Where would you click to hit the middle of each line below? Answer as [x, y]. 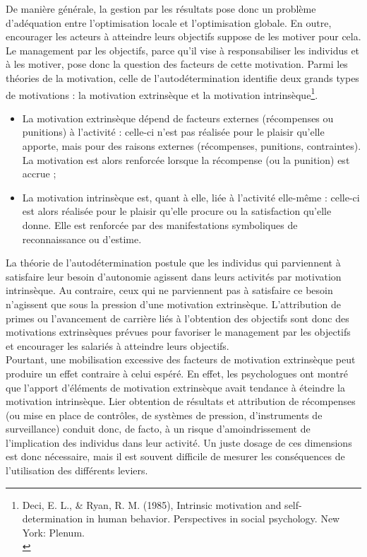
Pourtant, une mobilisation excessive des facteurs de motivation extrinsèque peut [181, 359]
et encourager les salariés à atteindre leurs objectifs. [118, 345]
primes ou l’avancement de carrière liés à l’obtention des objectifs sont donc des [178, 318]
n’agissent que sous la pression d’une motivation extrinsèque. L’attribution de [173, 304]
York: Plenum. [53, 532]
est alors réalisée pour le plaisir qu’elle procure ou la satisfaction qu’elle [177, 211]
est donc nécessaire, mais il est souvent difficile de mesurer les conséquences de [175, 456]
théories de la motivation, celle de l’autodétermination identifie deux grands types [182, 77]
